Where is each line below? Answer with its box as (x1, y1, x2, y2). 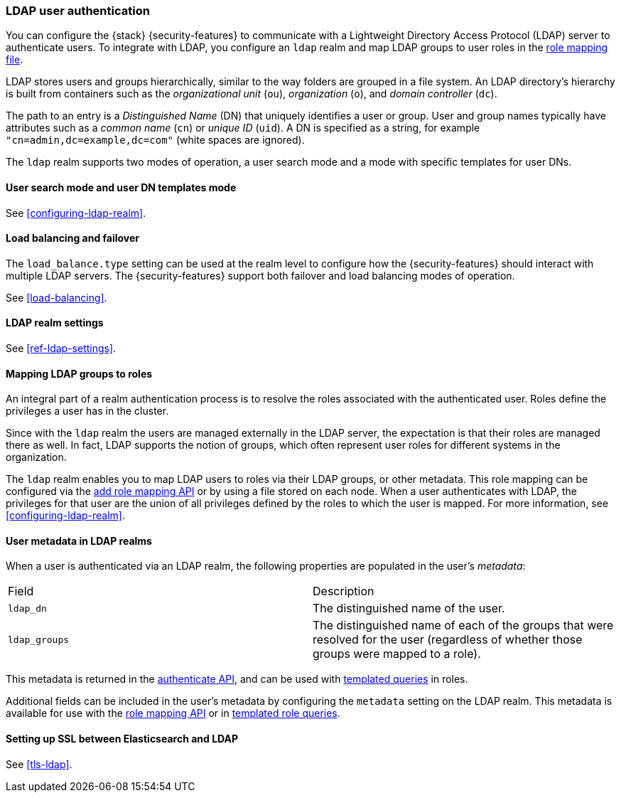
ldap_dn (8, 602, 47, 614)
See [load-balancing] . (6, 291, 107, 304)
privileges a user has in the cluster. (6, 405, 169, 417)
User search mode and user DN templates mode (6, 181, 237, 193)
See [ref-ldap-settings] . (6, 342, 117, 355)
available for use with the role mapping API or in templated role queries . (6, 707, 340, 720)
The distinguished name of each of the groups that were (313, 618, 614, 633)
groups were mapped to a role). (313, 647, 481, 661)
